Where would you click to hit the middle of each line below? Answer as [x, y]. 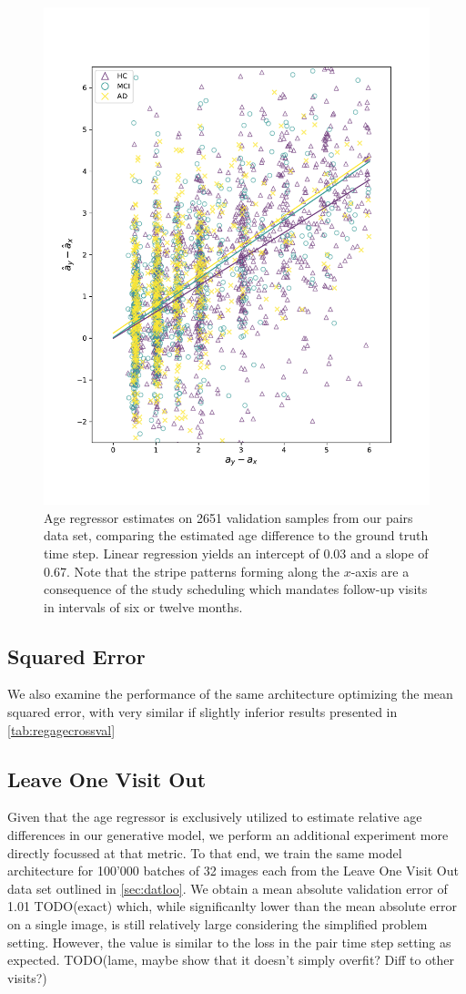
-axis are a [380, 571]
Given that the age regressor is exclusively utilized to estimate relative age [215, 817]
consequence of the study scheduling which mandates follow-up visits [236, 589]
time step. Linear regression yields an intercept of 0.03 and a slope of [236, 553]
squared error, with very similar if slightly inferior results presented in [203, 712]
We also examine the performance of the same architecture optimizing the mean [230, 694]
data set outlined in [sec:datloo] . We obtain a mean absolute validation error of [228, 888]
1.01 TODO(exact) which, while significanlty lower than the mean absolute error [233, 906]
